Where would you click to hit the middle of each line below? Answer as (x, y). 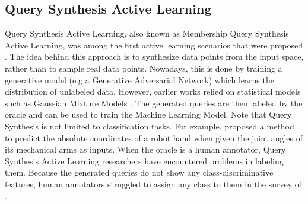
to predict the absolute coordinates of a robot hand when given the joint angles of (154, 137)
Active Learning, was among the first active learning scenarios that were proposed (154, 45)
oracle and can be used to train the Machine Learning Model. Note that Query (148, 114)
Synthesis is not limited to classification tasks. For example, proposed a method (150, 126)
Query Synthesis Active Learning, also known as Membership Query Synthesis (147, 33)
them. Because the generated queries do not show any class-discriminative (139, 172)
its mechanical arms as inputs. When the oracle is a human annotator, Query (145, 149)
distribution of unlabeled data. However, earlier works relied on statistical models (153, 91)
